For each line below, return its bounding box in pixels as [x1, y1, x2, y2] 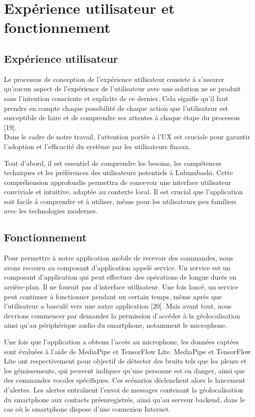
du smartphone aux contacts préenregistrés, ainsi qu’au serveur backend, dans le [4, 394, 245, 404]
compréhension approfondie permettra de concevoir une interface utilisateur [4, 177, 231, 187]
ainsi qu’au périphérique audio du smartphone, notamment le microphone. [4, 320, 227, 330]
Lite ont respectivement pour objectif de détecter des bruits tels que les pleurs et [4, 356, 247, 366]
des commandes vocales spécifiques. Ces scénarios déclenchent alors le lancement [4, 375, 246, 385]
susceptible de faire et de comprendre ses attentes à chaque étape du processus [4, 112, 240, 123]
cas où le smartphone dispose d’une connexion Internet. [4, 404, 171, 414]
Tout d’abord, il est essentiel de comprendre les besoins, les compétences [4, 157, 222, 168]
